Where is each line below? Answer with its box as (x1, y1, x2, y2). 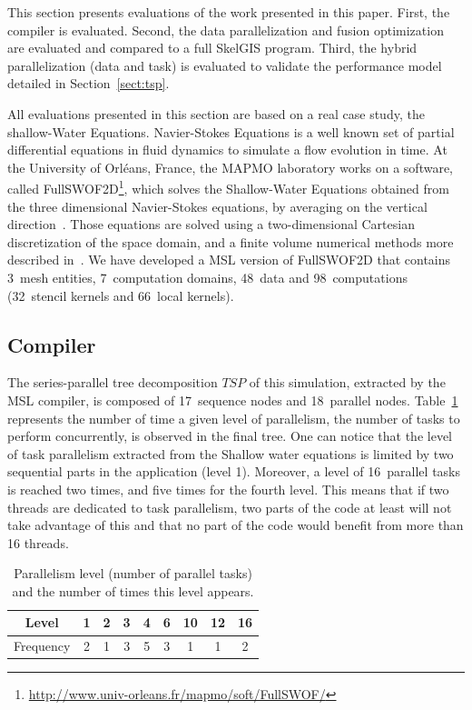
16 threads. (7, 533, 69, 552)
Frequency (14, 636, 71, 655)
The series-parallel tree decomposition (7, 373, 218, 392)
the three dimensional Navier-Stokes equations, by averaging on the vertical (7, 196, 428, 215)
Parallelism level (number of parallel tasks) (14, 564, 252, 583)
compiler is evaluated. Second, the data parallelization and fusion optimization (7, 20, 444, 39)
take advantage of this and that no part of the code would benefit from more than (7, 515, 464, 535)
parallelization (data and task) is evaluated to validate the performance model (7, 55, 442, 75)
